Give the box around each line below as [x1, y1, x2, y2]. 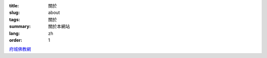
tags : [9, 16, 20, 22]
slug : [9, 10, 20, 16]
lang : [9, 30, 20, 36]
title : [9, 3, 19, 8]
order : [9, 37, 22, 43]
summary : [9, 24, 31, 29]
